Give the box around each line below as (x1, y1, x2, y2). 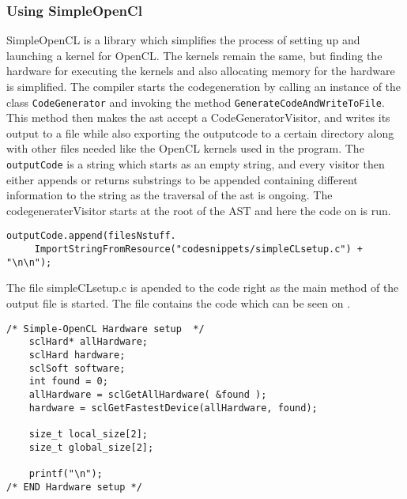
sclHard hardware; (28, 349, 126, 361)
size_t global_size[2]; (28, 441, 154, 453)
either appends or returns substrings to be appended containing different (6, 171, 358, 187)
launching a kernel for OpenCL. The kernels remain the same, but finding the (6, 47, 383, 63)
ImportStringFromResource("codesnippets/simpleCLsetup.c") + (34, 244, 364, 255)
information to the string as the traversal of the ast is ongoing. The (6, 187, 333, 203)
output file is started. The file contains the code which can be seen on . (6, 295, 351, 312)
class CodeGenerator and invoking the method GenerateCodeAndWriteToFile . (6, 93, 385, 110)
